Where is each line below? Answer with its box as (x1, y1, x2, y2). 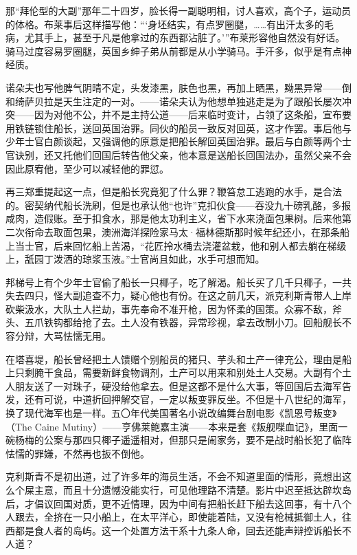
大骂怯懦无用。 (43, 329, 111, 343)
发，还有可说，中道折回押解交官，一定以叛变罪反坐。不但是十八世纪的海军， (5, 392, 352, 406)
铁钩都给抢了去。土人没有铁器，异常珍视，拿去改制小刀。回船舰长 (43, 315, 342, 329)
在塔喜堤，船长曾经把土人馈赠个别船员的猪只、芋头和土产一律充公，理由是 (5, 351, 342, 366)
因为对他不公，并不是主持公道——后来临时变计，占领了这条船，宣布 (34, 107, 342, 122)
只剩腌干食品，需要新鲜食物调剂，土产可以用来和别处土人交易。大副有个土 (14, 365, 352, 380)
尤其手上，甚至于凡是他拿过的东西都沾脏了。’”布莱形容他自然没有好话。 (24, 30, 345, 45)
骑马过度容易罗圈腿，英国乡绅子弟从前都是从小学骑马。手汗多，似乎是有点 (5, 43, 342, 58)
